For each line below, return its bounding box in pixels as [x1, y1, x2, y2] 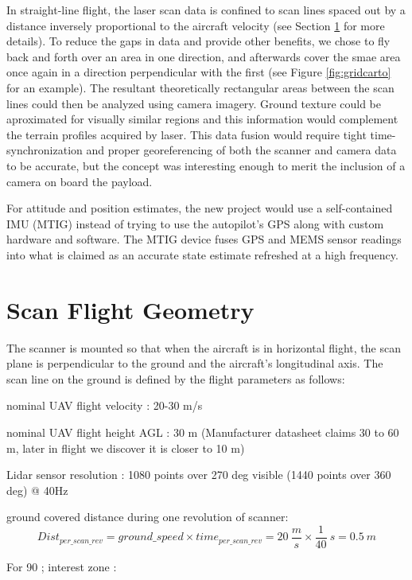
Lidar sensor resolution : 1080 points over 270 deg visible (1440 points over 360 [6, 466, 391, 483]
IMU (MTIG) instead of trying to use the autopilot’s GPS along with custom [6, 215, 384, 232]
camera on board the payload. [6, 173, 153, 189]
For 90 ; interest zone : [6, 559, 117, 575]
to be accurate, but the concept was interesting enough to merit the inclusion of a [6, 157, 406, 173]
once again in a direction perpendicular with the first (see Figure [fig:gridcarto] [6, 64, 391, 80]
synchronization [6, 142, 83, 158]
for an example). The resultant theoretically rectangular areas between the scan [6, 79, 395, 95]
